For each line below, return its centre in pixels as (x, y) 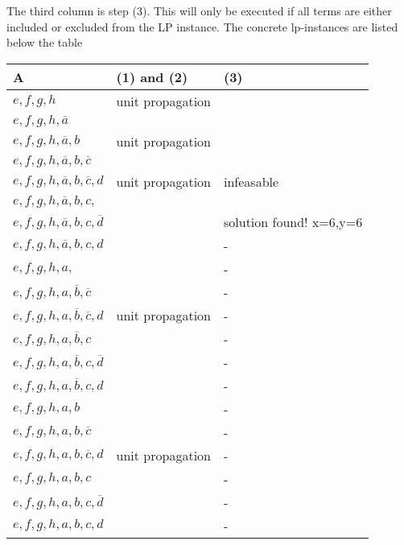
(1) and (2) (152, 76)
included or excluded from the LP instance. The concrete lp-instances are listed (202, 26)
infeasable (251, 181)
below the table (45, 42)
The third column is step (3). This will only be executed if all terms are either (199, 10)
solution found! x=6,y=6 (293, 221)
